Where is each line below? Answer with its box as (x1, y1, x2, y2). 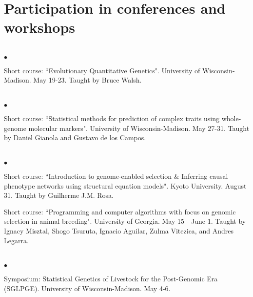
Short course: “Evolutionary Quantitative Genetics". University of (4, 65, 200, 75)
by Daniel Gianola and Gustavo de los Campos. (4, 132, 146, 143)
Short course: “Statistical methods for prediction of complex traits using (4, 113, 219, 124)
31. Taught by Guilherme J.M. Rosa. (4, 190, 114, 200)
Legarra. (4, 235, 29, 245)
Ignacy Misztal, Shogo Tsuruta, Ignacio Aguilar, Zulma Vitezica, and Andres (4, 226, 234, 236)
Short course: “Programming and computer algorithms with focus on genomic (4, 206, 236, 216)
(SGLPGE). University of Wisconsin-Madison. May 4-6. (4, 283, 171, 294)
